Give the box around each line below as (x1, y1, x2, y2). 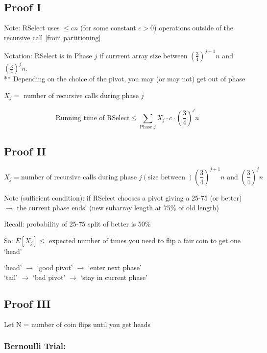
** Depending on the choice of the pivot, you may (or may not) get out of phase (4, 74, 245, 84)
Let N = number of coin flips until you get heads (4, 319, 151, 329)
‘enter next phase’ (88, 262, 142, 273)
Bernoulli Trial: (4, 340, 66, 352)
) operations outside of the (154, 23, 234, 33)
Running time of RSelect (55, 114, 130, 122)
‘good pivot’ (37, 262, 73, 273)
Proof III (4, 296, 51, 311)
